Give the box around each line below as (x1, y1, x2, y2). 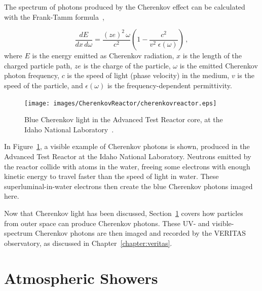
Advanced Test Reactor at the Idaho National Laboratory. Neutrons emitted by (4, 151, 251, 161)
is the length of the (182, 50, 242, 61)
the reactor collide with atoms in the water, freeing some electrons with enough (4, 161, 250, 171)
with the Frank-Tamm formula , (4, 11, 104, 22)
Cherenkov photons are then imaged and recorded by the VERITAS (35, 228, 246, 238)
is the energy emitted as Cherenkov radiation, (32, 50, 174, 61)
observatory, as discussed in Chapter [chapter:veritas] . (4, 237, 172, 248)
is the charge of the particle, (83, 60, 171, 70)
